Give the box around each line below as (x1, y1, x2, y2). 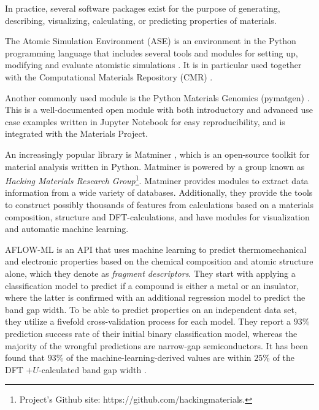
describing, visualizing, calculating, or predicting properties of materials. (5, 14, 277, 26)
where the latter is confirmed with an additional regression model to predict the (5, 291, 306, 304)
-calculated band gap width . (39, 363, 147, 376)
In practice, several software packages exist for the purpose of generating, (5, 2, 280, 14)
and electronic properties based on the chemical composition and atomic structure (5, 255, 313, 268)
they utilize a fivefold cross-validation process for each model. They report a (5, 315, 291, 328)
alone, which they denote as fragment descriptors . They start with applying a (5, 266, 296, 279)
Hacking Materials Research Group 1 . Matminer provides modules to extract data (5, 172, 309, 187)
